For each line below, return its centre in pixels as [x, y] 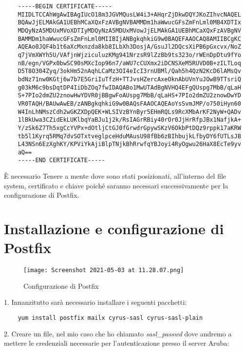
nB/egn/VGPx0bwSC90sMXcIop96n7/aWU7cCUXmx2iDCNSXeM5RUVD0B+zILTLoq [129, 63]
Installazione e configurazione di [114, 229]
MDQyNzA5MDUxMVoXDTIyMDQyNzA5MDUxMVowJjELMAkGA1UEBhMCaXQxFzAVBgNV [129, 30]
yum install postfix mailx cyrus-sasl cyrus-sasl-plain [110, 318]
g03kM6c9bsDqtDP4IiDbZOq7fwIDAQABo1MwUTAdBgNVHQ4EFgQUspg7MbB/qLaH [129, 87]
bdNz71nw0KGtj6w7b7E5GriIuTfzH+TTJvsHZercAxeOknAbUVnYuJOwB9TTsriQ [129, 79]
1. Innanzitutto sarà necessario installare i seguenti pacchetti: [95, 302]
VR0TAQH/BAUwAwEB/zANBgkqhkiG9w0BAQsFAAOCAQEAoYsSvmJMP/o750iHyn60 [129, 103]
